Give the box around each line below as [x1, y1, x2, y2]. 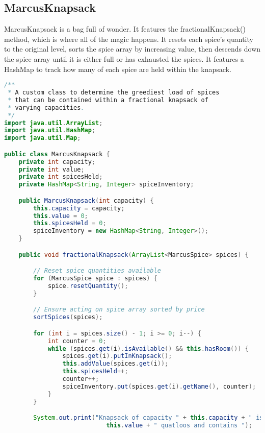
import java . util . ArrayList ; [4, 119, 103, 127]
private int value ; [18, 165, 85, 173]
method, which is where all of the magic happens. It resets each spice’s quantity [4, 33, 253, 44]
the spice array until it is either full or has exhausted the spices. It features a [4, 53, 244, 64]
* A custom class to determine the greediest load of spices [8, 89, 220, 97]
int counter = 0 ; [47, 337, 107, 345]
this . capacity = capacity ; [33, 204, 125, 212]
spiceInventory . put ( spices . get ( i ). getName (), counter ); [62, 382, 256, 390]
